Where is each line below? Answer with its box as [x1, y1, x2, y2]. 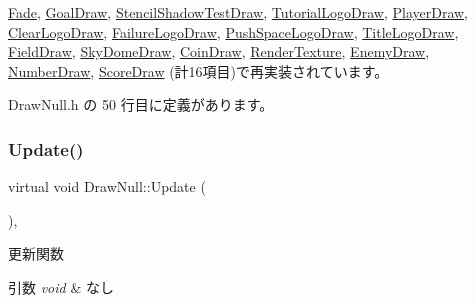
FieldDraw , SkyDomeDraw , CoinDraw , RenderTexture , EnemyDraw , [8, 41, 430, 62]
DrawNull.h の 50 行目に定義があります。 [8, 94, 274, 115]
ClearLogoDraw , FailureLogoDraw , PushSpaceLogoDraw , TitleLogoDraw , [8, 21, 459, 42]
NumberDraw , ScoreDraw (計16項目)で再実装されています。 [8, 60, 389, 81]
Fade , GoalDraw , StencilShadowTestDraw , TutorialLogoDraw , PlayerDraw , [8, 2, 469, 22]
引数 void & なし [8, 276, 114, 297]
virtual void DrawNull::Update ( [8, 176, 206, 197]
